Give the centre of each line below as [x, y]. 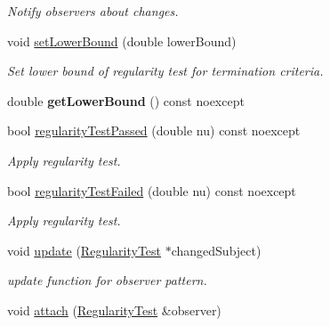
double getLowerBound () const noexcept [126, 100]
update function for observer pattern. [107, 280]
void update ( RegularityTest [85, 250]
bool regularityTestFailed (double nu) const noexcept [152, 190]
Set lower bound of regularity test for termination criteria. [165, 71]
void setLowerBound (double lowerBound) [122, 41]
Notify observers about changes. [93, 11]
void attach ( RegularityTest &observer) [114, 310]
